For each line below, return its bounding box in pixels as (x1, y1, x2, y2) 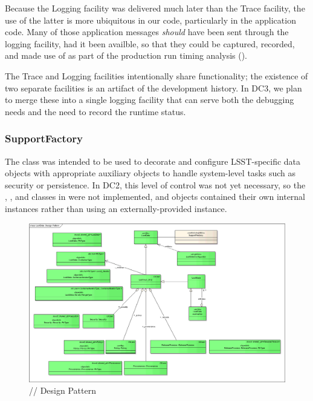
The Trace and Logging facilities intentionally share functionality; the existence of (5, 69, 308, 82)
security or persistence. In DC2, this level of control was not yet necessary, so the (5, 178, 306, 191)
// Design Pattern (29, 384, 96, 397)
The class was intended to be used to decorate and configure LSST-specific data (5, 154, 301, 167)
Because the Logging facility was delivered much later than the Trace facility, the (5, 2, 305, 14)
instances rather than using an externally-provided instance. (5, 202, 227, 214)
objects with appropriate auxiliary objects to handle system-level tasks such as (5, 167, 295, 179)
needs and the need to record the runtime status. (5, 105, 186, 118)
